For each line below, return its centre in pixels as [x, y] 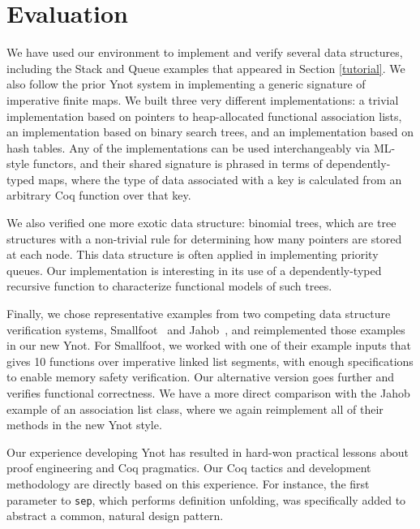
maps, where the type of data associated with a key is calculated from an [220, 179]
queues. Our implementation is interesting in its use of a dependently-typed [194, 270]
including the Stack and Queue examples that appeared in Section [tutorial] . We [206, 68]
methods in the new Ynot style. [84, 425]
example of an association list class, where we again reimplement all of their [195, 409]
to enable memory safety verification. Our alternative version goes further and [201, 377]
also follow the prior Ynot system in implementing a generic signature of [186, 84]
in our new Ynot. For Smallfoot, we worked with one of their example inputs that [209, 345]
